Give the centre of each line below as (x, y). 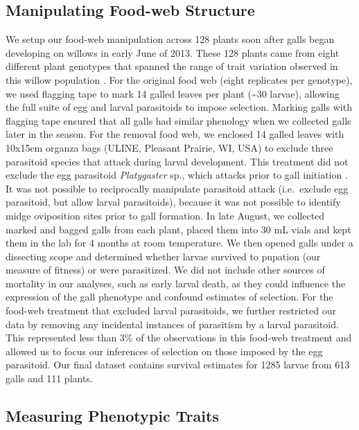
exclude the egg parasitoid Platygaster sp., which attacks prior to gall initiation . (177, 175)
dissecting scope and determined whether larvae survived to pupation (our (163, 256)
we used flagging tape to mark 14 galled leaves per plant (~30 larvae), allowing (173, 93)
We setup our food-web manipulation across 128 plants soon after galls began (170, 39)
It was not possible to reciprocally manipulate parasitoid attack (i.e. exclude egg (177, 188)
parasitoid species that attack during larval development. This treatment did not (177, 161)
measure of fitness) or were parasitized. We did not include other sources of (165, 270)
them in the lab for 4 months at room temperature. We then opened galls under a (179, 243)
